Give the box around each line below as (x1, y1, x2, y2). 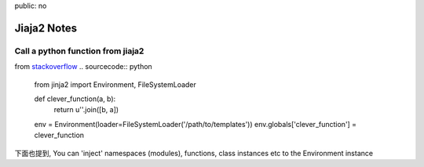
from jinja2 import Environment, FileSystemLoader (34, 79, 196, 89)
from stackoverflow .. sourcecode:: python (14, 62, 152, 71)
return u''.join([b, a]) (53, 105, 119, 114)
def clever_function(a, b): (34, 94, 116, 103)
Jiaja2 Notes (14, 21, 78, 34)
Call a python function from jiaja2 (14, 45, 144, 56)
